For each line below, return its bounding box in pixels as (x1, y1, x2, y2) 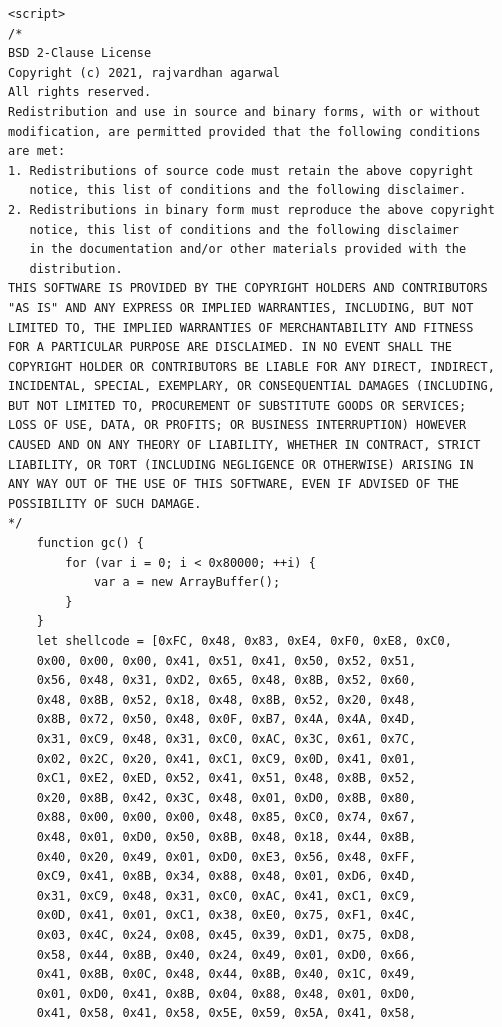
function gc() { (36, 536, 145, 551)
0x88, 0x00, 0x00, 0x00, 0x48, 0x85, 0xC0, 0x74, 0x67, (36, 810, 417, 825)
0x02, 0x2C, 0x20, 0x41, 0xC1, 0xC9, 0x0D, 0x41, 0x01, (36, 751, 417, 766)
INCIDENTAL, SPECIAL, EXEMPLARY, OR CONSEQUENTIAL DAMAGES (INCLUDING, (8, 379, 495, 394)
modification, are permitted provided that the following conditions (8, 124, 481, 139)
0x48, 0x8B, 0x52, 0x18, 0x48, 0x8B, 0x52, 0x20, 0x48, (36, 692, 417, 707)
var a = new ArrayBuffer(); (93, 575, 281, 590)
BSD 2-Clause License (8, 46, 152, 61)
